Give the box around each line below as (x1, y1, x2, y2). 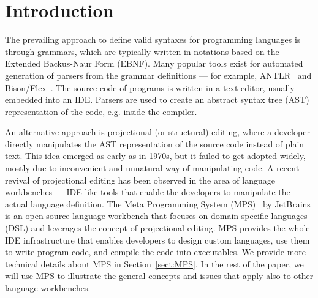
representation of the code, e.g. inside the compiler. (5, 105, 197, 117)
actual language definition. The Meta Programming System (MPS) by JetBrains (5, 197, 311, 210)
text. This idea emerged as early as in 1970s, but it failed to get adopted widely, (5, 149, 306, 162)
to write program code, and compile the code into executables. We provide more (5, 245, 306, 258)
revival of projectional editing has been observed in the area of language (5, 173, 275, 186)
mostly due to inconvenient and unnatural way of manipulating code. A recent (5, 162, 300, 174)
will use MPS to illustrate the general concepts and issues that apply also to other (5, 269, 314, 282)
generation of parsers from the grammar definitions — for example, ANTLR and (5, 69, 312, 81)
